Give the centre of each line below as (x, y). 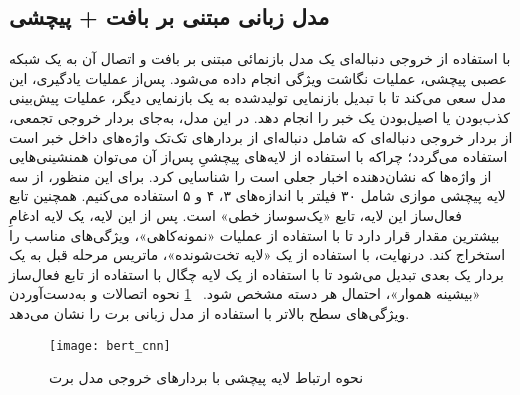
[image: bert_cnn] (110, 345)
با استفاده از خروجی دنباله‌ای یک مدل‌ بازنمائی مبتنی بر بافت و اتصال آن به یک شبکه (260, 58)
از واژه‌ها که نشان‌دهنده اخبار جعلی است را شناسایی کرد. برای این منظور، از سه (250, 175)
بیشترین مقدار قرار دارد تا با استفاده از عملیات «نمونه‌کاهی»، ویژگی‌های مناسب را (254, 234)
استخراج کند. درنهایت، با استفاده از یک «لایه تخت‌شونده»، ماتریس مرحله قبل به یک (257, 254)
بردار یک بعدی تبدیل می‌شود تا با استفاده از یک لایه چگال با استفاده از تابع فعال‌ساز (256, 273)
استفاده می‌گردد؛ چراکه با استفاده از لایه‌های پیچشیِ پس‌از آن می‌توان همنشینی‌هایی (258, 156)
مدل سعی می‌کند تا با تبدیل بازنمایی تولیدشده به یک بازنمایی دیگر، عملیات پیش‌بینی (258, 97)
